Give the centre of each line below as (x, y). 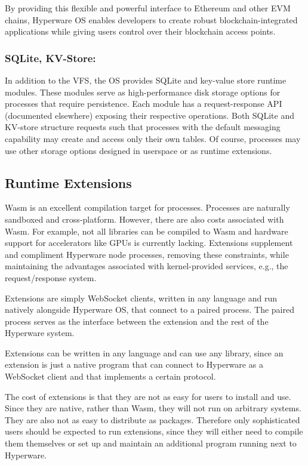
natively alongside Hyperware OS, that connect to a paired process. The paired (150, 310)
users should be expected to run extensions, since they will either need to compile (154, 431)
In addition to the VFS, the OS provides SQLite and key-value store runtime (146, 80)
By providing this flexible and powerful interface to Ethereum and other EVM (148, 8)
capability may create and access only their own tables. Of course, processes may (153, 138)
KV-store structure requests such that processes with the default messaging (143, 127)
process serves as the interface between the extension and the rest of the (137, 321)
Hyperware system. (40, 333)
